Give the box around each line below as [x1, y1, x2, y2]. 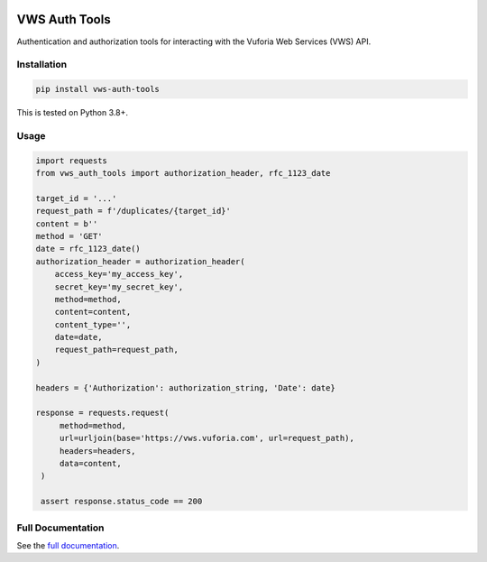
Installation [16, 59, 68, 71]
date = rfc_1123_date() [35, 244, 142, 254]
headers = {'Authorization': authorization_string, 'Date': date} [35, 382, 335, 392]
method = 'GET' [35, 231, 103, 241]
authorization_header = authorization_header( [35, 256, 245, 266]
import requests [35, 155, 108, 166]
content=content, [54, 307, 132, 318]
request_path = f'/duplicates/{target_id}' [35, 206, 232, 217]
